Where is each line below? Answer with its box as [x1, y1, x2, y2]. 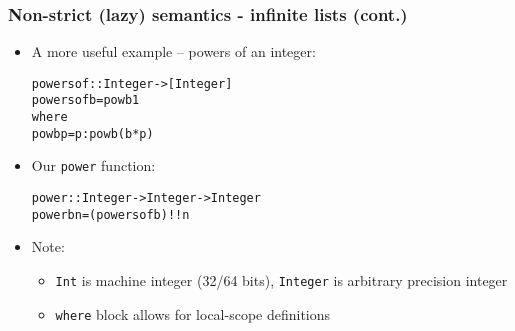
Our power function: [31, 155, 156, 176]
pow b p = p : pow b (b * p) [31, 126, 154, 141]
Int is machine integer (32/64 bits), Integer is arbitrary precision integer [55, 270, 508, 290]
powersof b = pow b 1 [31, 93, 140, 108]
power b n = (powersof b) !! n [31, 207, 190, 222]
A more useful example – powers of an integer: [31, 41, 316, 62]
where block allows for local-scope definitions [55, 303, 331, 324]
